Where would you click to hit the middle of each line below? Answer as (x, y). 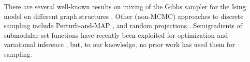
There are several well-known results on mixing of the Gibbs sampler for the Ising (125, 6)
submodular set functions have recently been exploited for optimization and (116, 35)
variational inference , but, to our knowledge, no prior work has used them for (119, 44)
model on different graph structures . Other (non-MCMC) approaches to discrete (124, 16)
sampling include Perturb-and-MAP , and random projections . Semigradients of (123, 25)
